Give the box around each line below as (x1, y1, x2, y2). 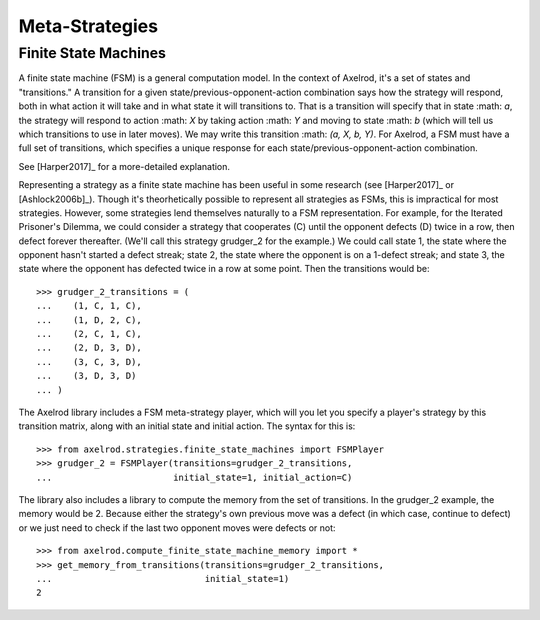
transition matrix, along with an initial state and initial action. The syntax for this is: (18, 420, 356, 432)
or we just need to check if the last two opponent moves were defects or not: (18, 521, 336, 534)
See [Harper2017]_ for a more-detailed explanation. (18, 160, 230, 172)
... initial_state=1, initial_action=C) (36, 471, 353, 483)
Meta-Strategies (18, 15, 159, 37)
